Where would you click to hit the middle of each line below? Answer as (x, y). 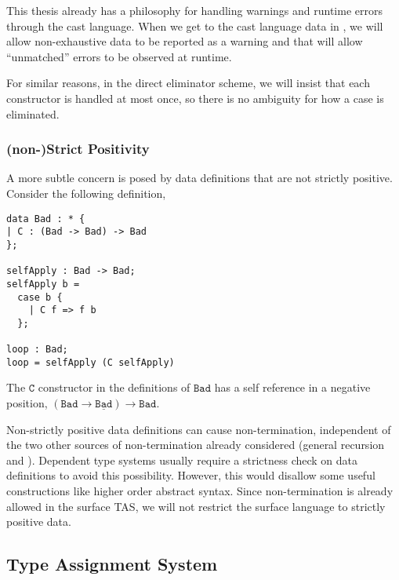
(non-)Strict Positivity (78, 149)
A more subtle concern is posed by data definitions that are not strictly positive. (199, 178)
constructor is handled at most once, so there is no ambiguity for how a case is (195, 98)
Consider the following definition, (86, 193)
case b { (40, 297)
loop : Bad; (37, 350)
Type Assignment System (112, 564)
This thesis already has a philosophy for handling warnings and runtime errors (194, 10)
